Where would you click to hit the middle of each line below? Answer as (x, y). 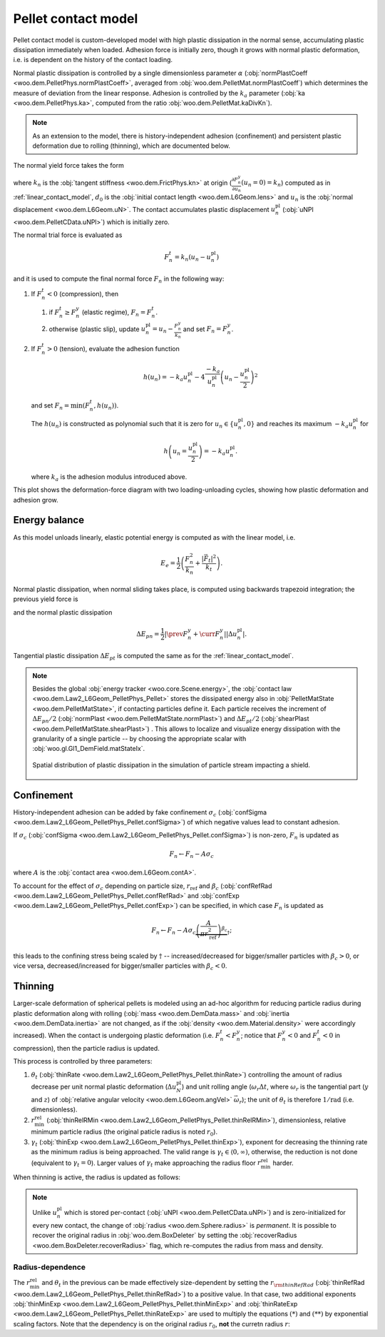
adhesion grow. (36, 500)
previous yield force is (46, 599)
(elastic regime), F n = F (117, 313)
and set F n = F (205, 330)
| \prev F (176, 634)
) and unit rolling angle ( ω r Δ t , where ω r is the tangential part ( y (275, 1087)
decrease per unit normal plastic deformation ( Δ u (104, 1086)
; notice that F (262, 1036)
